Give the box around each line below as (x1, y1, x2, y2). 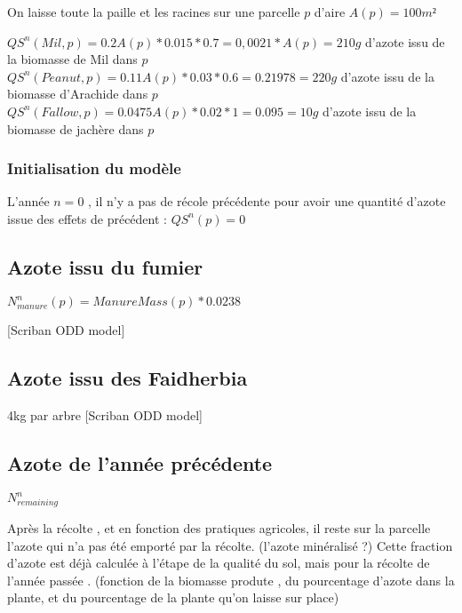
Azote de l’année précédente (7, 450, 273, 477)
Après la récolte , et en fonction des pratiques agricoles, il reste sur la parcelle (7, 519, 431, 537)
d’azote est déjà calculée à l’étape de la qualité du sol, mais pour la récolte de (7, 553, 430, 572)
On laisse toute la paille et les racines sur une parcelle (7, 3, 300, 20)
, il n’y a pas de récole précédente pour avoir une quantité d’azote (88, 192, 446, 211)
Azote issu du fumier (7, 252, 203, 280)
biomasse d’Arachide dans (7, 84, 148, 103)
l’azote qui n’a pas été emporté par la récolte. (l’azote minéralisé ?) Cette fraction (7, 536, 453, 554)
